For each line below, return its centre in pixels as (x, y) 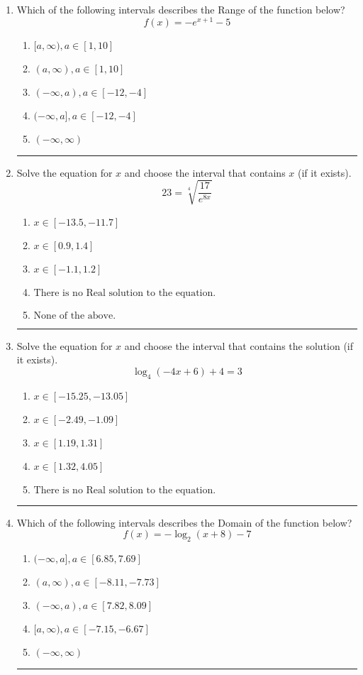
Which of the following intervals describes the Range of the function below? (181, 9)
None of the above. (75, 315)
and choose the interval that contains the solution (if (239, 345)
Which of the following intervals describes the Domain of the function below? (184, 522)
